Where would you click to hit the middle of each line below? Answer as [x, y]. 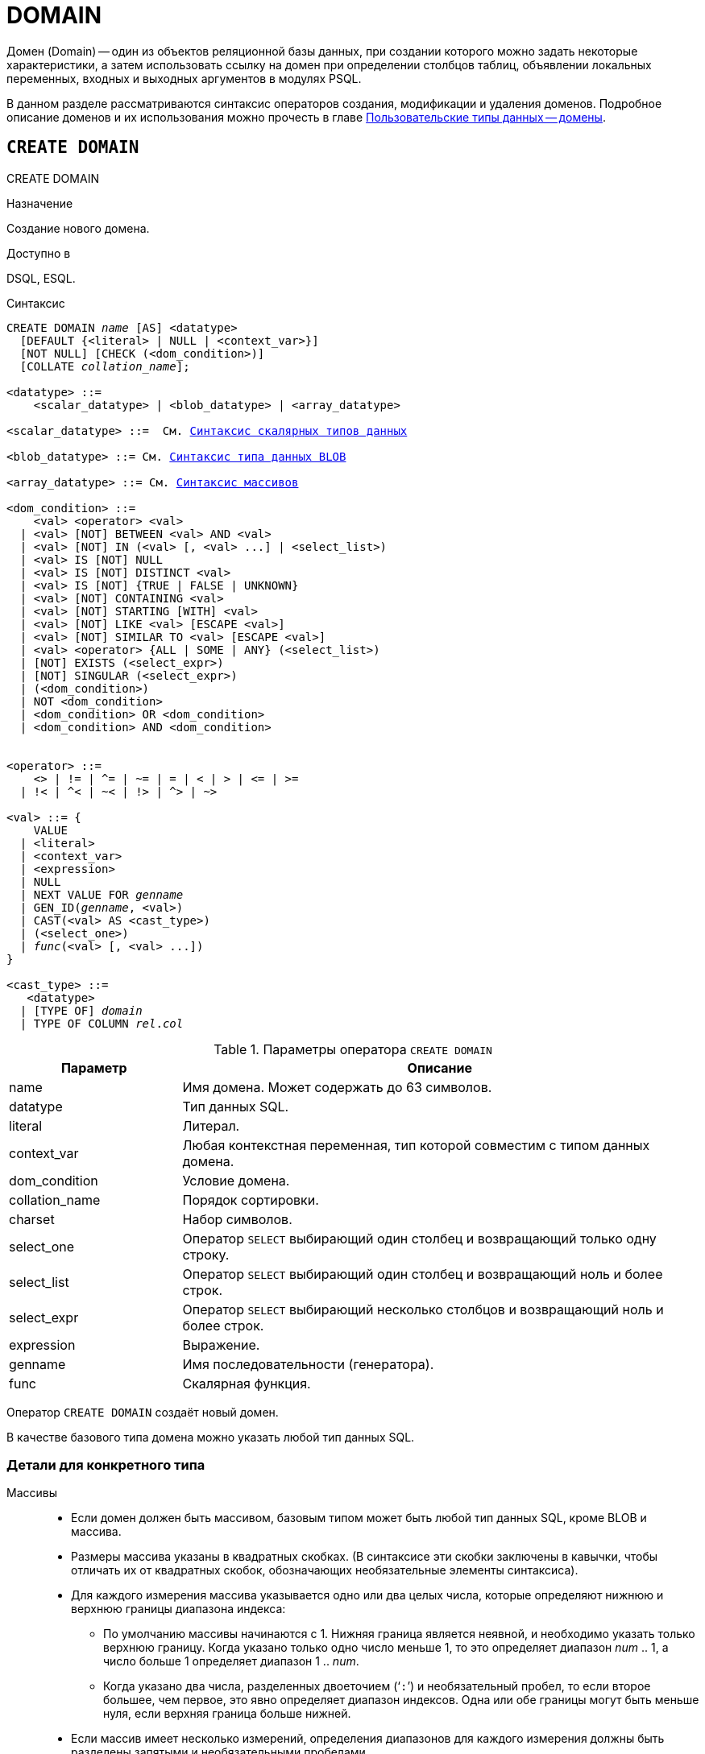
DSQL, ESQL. [41, 278]
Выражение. [221, 1344]
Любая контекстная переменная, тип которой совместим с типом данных [416, 1145]
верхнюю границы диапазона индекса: [178, 1609]
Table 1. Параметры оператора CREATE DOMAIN [353, 1049]
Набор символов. [237, 1219]
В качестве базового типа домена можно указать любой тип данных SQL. [211, 1437]
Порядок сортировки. [251, 1200]
